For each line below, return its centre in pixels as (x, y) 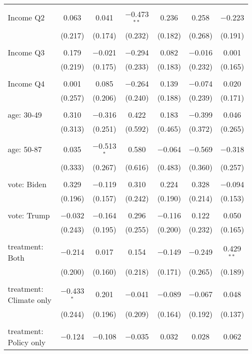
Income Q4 (26, 83)
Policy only (27, 342)
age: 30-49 (25, 114)
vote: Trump (29, 215)
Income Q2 (26, 18)
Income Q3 (26, 52)
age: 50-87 (25, 149)
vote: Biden (27, 184)
